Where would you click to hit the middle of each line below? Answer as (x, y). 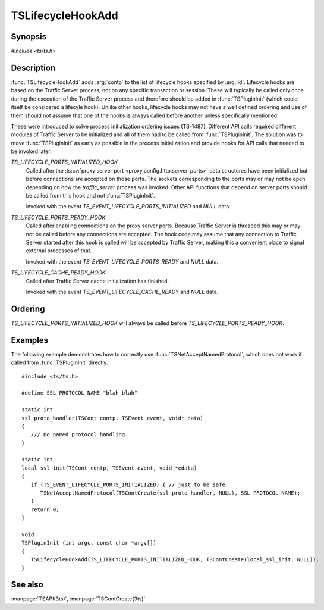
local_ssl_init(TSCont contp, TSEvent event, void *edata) (109, 468)
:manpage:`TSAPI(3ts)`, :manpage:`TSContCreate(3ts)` (78, 599)
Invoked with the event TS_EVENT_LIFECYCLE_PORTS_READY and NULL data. (122, 261)
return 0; (45, 509)
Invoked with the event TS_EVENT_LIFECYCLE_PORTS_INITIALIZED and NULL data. (128, 207)
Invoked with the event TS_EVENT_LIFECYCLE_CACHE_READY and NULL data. (122, 292)
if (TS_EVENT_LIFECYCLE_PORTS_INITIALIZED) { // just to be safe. (130, 484)
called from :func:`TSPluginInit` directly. (59, 362)
